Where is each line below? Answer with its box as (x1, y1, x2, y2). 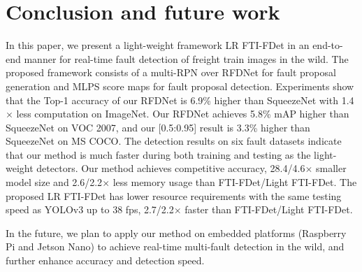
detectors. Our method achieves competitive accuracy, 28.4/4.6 (36, 161, 305, 176)
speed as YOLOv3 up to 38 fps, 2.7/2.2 (6, 202, 174, 217)
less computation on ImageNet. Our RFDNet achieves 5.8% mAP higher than (16, 106, 349, 121)
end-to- (312, 38, 343, 52)
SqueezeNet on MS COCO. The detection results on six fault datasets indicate (6, 134, 342, 148)
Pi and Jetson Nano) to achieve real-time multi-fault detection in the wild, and (6, 239, 345, 254)
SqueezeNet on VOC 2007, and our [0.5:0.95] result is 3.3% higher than (6, 120, 310, 134)
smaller (315, 161, 347, 176)
